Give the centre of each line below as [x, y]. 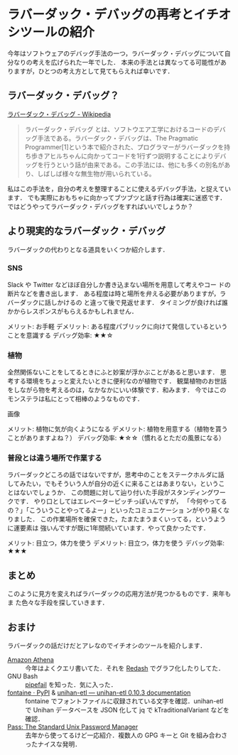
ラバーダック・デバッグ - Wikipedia [59, 114]
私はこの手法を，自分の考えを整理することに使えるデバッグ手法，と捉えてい [119, 188]
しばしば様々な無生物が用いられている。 [96, 173]
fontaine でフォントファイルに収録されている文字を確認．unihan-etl [124, 701]
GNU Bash [23, 676]
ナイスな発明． [59, 744]
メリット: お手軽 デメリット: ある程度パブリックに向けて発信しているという [118, 326]
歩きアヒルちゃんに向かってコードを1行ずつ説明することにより [123, 156]
